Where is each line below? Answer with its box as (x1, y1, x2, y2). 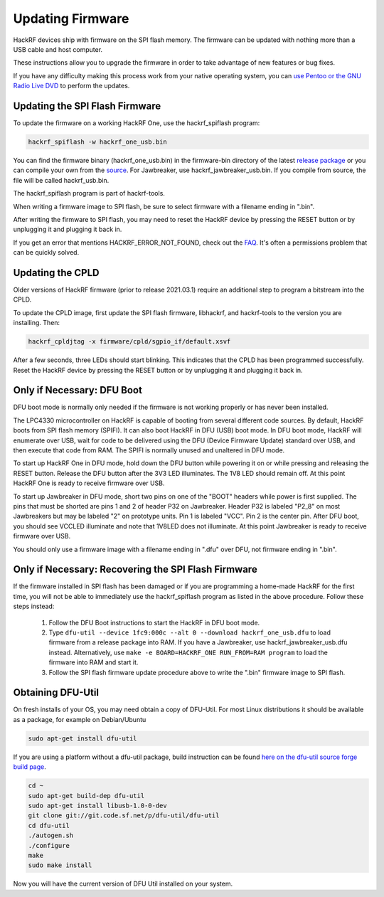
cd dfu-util (28, 822, 70, 829)
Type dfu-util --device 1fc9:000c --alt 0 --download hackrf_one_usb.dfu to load (48, 628, 331, 637)
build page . (13, 763, 46, 771)
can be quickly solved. (13, 248, 80, 257)
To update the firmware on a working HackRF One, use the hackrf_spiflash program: (13, 119, 260, 127)
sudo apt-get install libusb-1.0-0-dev (28, 801, 167, 810)
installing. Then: (13, 319, 60, 327)
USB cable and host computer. (13, 45, 103, 53)
